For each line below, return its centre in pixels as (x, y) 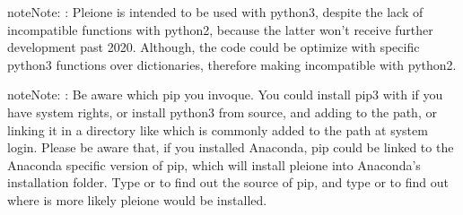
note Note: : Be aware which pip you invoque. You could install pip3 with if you (225, 95)
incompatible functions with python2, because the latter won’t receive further (220, 29)
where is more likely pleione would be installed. (137, 199)
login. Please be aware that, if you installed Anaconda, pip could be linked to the (231, 147)
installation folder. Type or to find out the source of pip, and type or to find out (228, 182)
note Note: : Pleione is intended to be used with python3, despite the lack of (215, 12)
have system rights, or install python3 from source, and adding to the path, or (222, 112)
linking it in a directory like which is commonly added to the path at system (218, 129)
